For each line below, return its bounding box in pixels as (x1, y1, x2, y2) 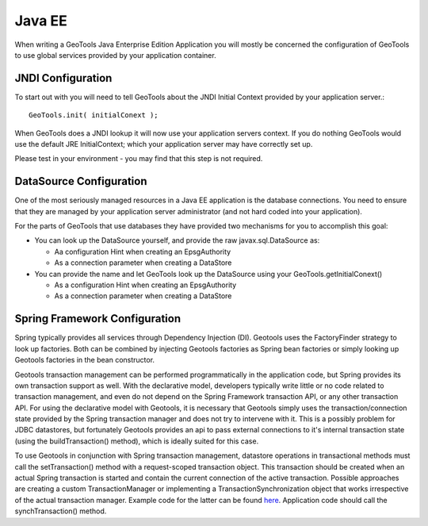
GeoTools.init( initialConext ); (29, 111, 159, 120)
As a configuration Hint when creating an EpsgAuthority (54, 280, 237, 290)
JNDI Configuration (14, 71, 113, 85)
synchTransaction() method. (14, 506, 107, 516)
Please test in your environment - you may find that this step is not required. (14, 154, 263, 163)
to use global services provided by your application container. (14, 50, 217, 60)
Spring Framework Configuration (14, 312, 182, 325)
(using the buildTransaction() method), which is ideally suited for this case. (14, 436, 259, 446)
